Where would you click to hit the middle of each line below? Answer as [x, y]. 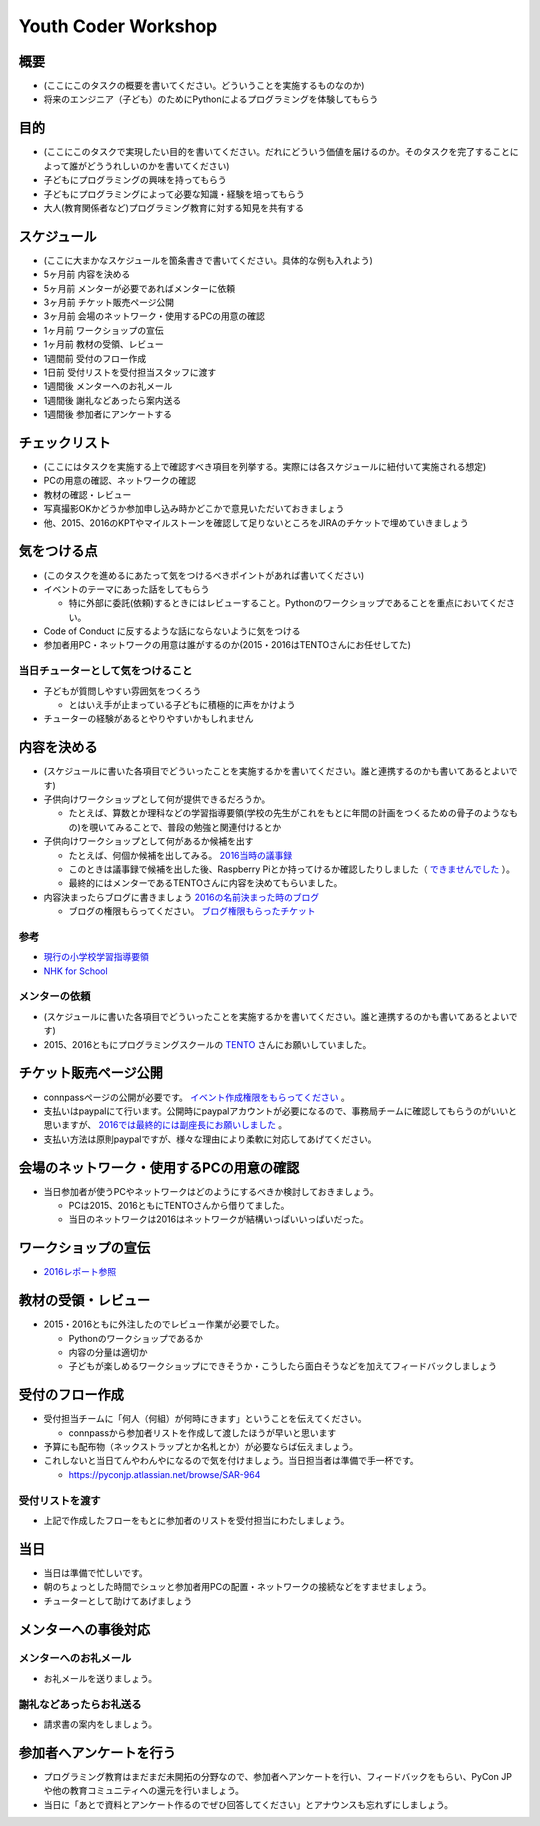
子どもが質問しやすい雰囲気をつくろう [122, 691]
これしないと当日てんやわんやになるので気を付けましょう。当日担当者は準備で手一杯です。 [231, 1461]
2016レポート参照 [80, 1272]
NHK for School [76, 971]
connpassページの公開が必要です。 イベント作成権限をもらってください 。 [196, 1097]
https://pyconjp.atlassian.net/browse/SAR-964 [164, 1474]
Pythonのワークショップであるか [136, 1338]
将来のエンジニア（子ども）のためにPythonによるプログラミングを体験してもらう [211, 99]
